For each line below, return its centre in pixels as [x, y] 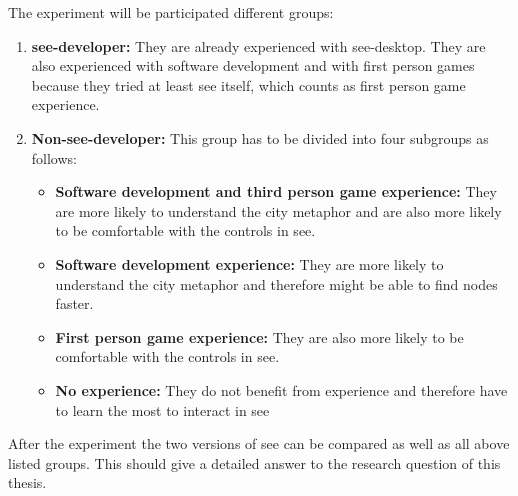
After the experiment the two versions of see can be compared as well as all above [259, 443]
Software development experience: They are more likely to [249, 263]
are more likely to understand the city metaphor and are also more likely [278, 210]
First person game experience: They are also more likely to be [259, 336]
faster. [74, 303]
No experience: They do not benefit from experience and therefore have [281, 389]
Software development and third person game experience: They [276, 191]
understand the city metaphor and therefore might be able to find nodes [276, 283]
